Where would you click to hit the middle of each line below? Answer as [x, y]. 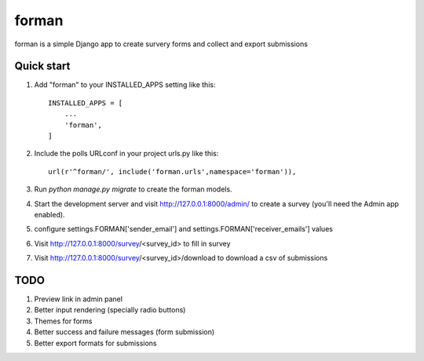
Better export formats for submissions [95, 343]
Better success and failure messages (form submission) [124, 332]
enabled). [50, 214]
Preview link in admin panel [79, 299]
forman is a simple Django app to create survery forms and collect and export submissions [161, 44]
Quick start [42, 66]
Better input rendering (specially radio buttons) [110, 310]
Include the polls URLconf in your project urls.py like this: [126, 154]
